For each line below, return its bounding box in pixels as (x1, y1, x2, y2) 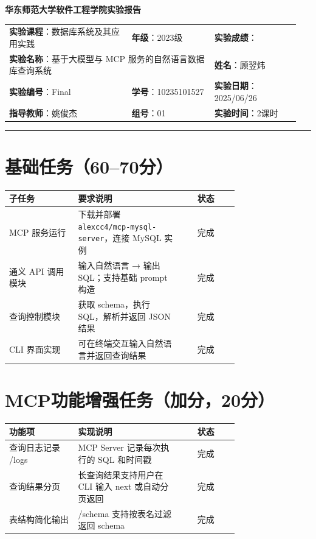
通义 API (9, 264, 44, 277)
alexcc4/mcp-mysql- (78, 222, 157, 231)
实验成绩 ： (214, 31, 257, 44)
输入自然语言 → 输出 (78, 258, 160, 271)
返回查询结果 (95, 348, 146, 361)
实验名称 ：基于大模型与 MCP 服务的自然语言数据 (9, 52, 205, 65)
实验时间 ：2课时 (214, 106, 278, 119)
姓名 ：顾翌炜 (214, 58, 266, 71)
